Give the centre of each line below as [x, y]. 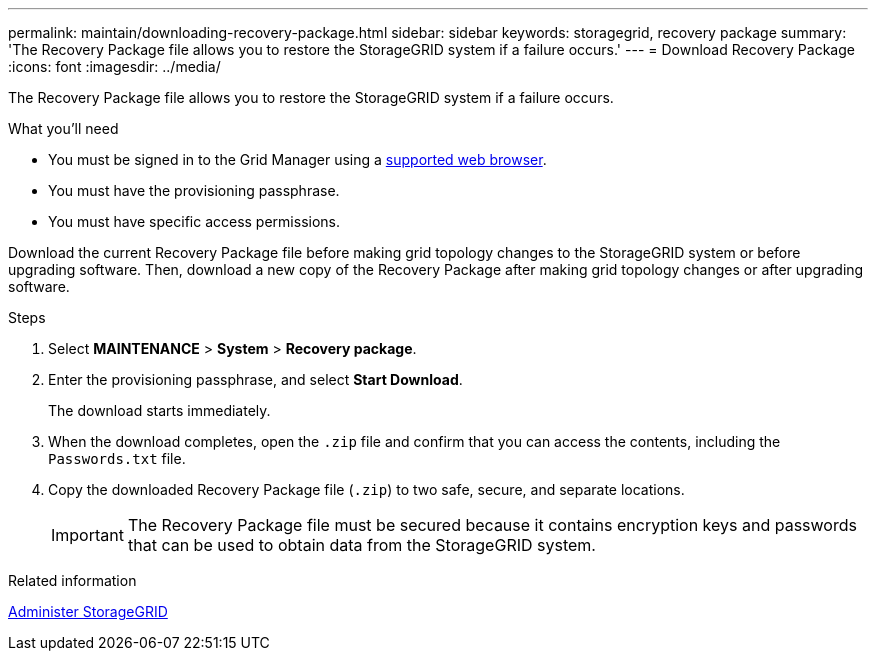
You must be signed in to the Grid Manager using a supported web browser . [297, 159]
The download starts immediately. [159, 410]
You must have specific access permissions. [194, 221]
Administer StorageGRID [88, 611]
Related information [72, 580]
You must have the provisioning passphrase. [194, 190]
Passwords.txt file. [117, 458]
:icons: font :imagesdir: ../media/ [114, 66]
